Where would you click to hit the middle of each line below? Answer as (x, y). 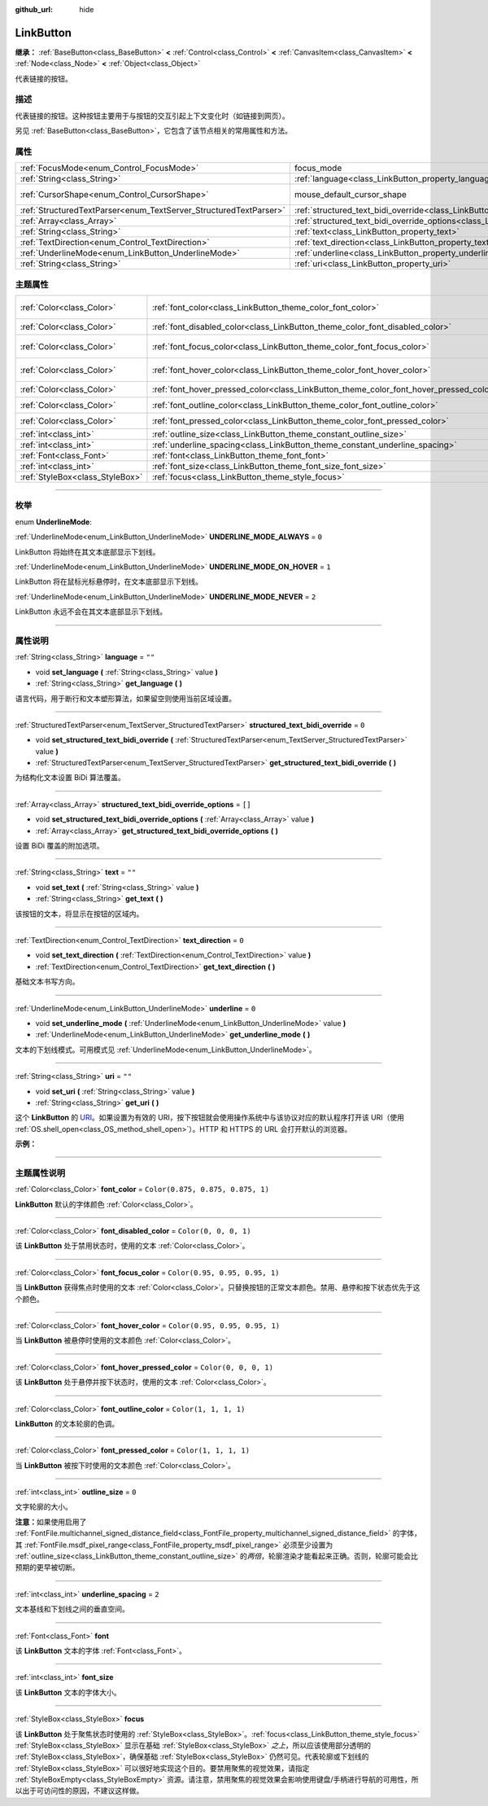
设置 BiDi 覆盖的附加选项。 (59, 846)
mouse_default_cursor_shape (350, 195)
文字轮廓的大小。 (44, 1507)
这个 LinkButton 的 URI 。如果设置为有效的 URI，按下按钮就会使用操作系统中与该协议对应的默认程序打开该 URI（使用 (210, 1118)
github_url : (34, 9)
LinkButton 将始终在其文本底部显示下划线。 (87, 552)
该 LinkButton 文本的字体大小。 (68, 1692)
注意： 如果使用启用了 (51, 1522)
